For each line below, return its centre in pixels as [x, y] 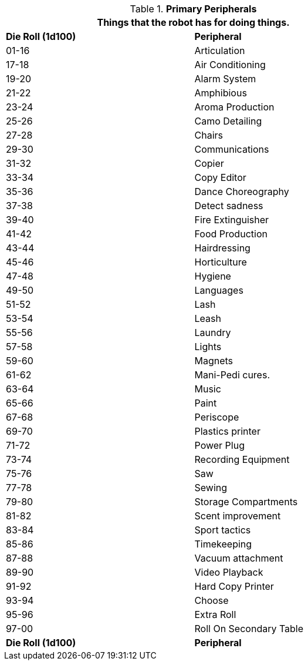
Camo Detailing [228, 121]
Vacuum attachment [239, 558]
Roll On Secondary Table [249, 629]
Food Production [231, 234]
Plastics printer [227, 431]
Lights [208, 347]
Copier [209, 163]
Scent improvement [238, 516]
